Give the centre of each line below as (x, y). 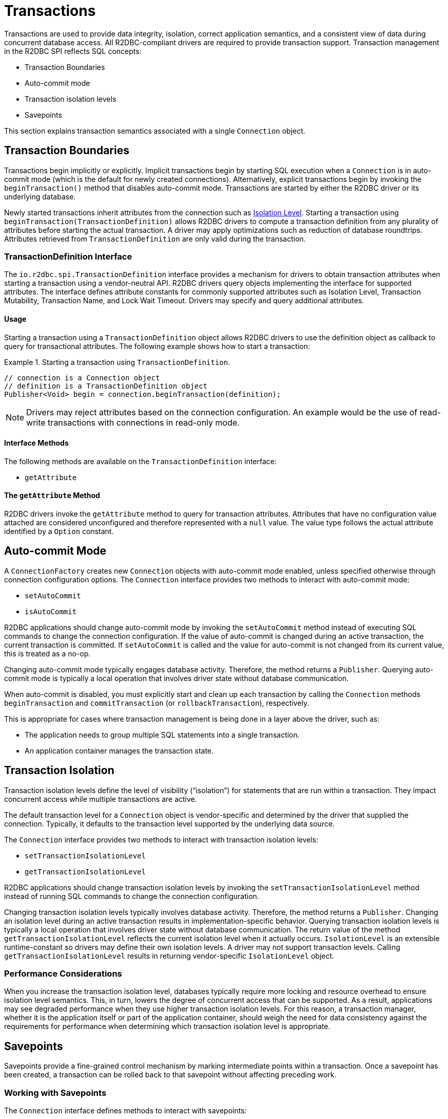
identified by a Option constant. (59, 531)
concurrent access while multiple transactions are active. (101, 799)
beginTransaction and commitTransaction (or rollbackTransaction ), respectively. (157, 703)
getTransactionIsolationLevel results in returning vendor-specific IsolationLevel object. (169, 956)
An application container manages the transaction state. (119, 750)
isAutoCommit (51, 611)
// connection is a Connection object (82, 378)
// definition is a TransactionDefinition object (106, 386)
